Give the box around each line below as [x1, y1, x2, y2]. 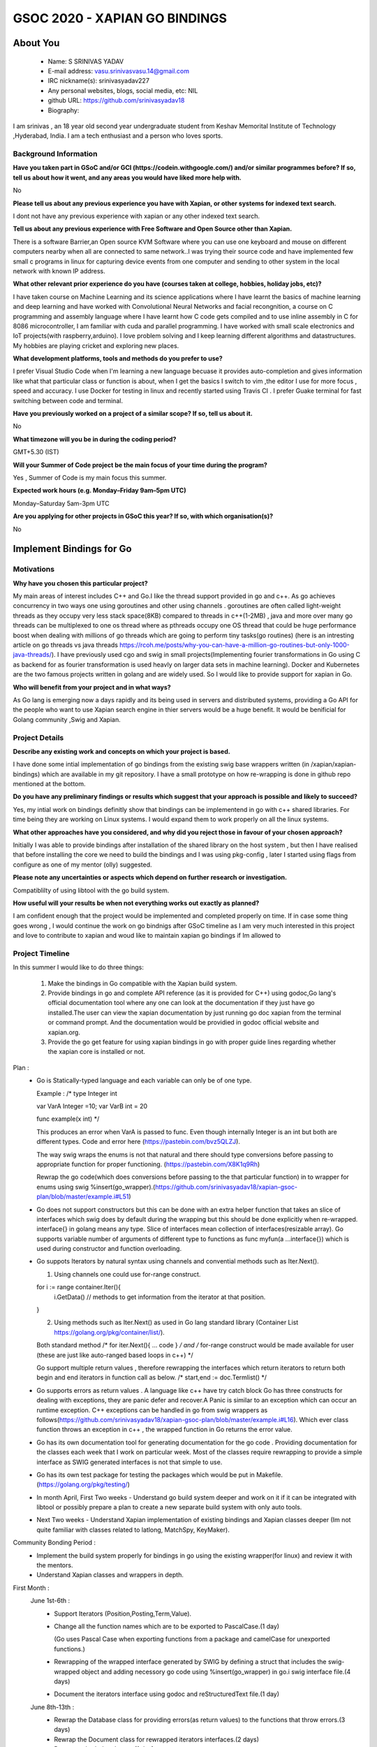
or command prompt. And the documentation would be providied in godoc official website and [47, 1018, 319, 1027]
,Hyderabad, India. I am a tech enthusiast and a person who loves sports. [13, 131, 223, 140]
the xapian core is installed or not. [47, 1048, 146, 1056]
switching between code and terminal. [13, 396, 124, 405]
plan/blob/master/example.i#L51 [36, 1192, 129, 1201]
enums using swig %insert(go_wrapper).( [36, 1182, 156, 1191]
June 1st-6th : [30, 1597, 70, 1605]
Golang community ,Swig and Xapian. [13, 715, 121, 723]
